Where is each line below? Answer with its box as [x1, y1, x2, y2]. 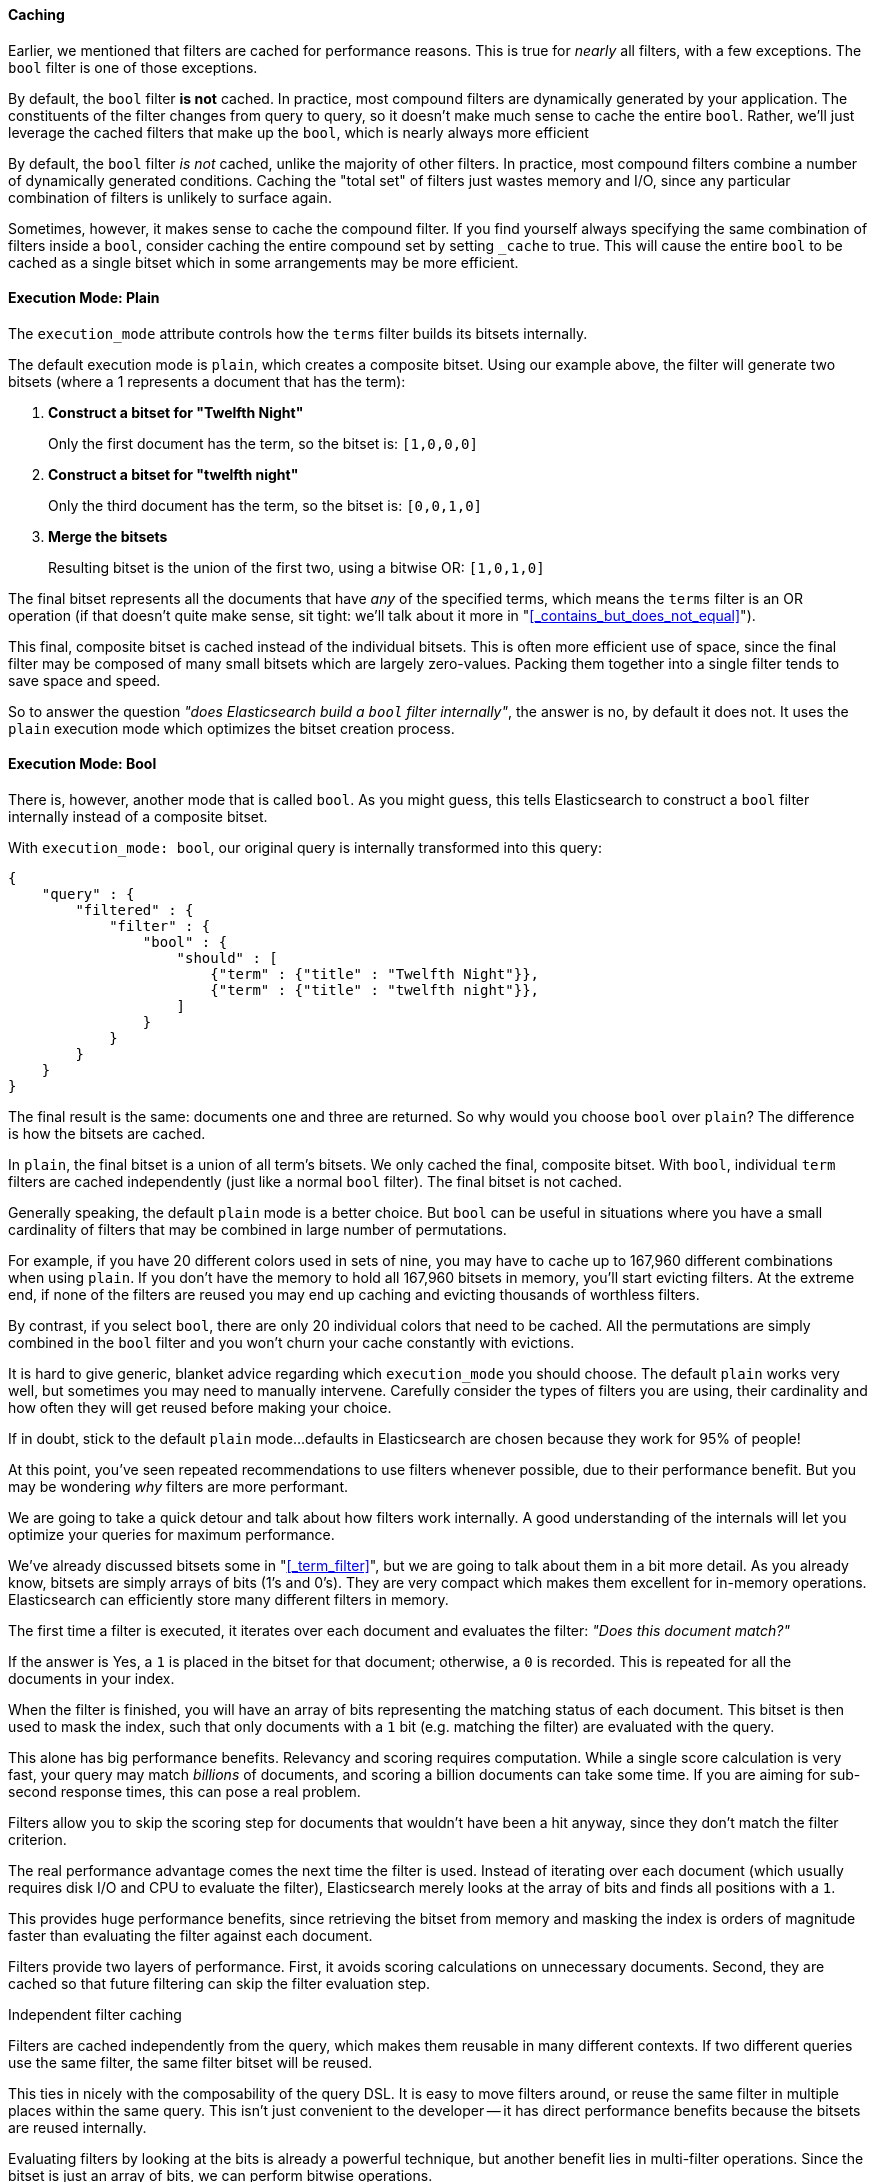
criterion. [8, 1831, 67, 1849]
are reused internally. [8, 2119, 147, 2137]
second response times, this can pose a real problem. [8, 1783, 361, 1801]
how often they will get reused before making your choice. [8, 1399, 392, 1417]
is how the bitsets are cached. [8, 1125, 206, 1143]
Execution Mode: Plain [8, 289, 160, 307]
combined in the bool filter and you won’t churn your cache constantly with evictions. [8, 1334, 575, 1352]
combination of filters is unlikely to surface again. [8, 188, 332, 206]
